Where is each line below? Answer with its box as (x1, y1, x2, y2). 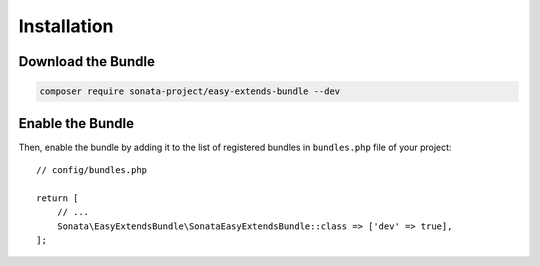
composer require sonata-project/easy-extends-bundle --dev (39, 86, 341, 97)
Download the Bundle (18, 53, 155, 70)
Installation (18, 15, 114, 37)
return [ (36, 192, 79, 204)
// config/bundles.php (36, 165, 148, 176)
